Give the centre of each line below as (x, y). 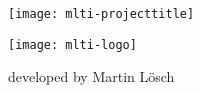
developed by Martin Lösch (91, 76)
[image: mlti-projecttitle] (101, 14)
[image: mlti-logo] (72, 44)
